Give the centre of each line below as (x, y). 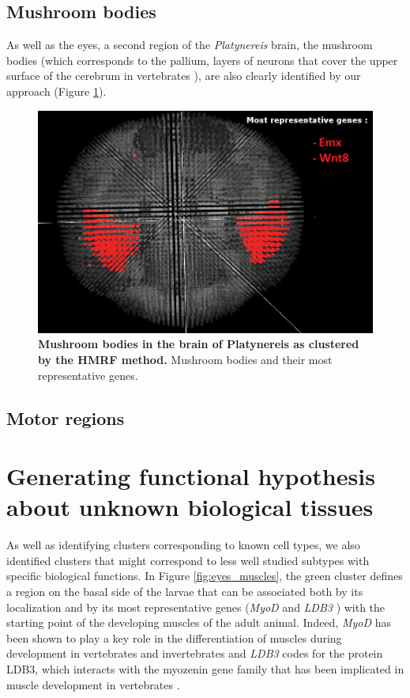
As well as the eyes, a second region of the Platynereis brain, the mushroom (190, 45)
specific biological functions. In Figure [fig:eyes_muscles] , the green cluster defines (205, 576)
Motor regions (66, 417)
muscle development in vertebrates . (93, 684)
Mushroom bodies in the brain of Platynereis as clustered (199, 344)
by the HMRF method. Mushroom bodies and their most (185, 359)
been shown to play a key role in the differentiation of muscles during (174, 637)
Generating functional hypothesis (191, 476)
